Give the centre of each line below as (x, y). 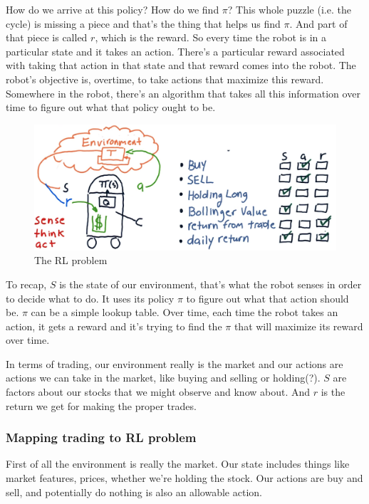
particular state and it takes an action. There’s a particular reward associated (175, 51)
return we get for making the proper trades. (101, 405)
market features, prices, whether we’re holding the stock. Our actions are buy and (184, 478)
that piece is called (47, 37)
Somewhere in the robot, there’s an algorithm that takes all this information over (183, 93)
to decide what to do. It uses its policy (90, 298)
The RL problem (71, 260)
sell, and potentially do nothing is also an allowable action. (134, 492)
